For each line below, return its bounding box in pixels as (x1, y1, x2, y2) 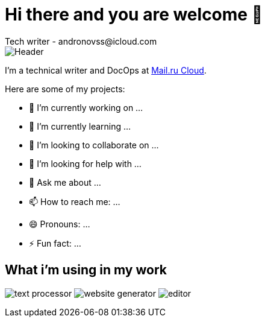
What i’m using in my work (5, 262, 167, 278)
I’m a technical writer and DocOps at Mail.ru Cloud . (5, 65, 207, 75)
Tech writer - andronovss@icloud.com (5, 36, 157, 46)
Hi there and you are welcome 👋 (5, 4, 263, 25)
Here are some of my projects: (5, 83, 125, 94)
